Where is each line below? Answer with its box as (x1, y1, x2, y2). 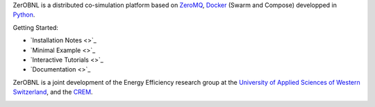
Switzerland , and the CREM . (12, 88, 93, 97)
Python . (12, 10, 35, 19)
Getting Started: (12, 23, 59, 31)
